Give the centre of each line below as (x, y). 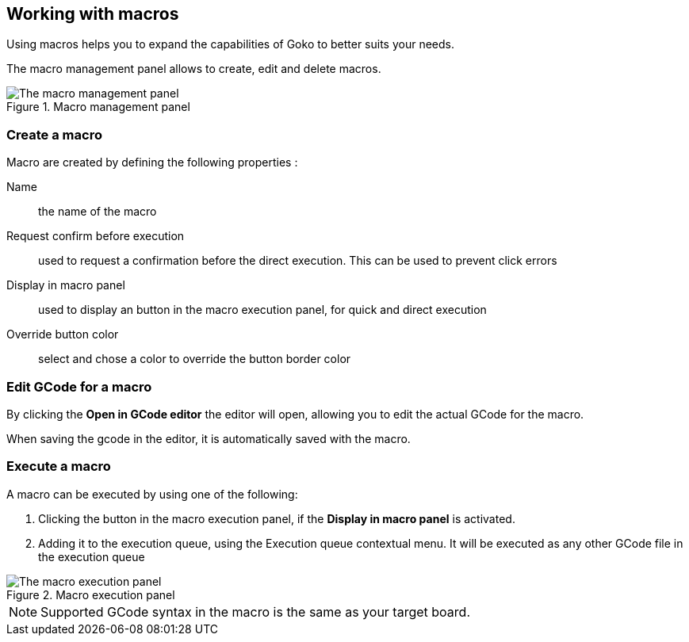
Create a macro (54, 134)
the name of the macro (98, 212)
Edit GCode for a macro (79, 386)
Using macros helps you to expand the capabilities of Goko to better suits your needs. (231, 44)
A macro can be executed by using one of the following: (152, 494)
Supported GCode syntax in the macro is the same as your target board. (255, 611)
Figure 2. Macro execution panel (91, 594)
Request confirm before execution (96, 236)
